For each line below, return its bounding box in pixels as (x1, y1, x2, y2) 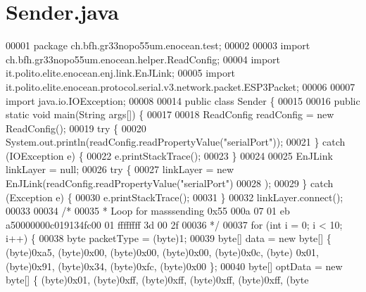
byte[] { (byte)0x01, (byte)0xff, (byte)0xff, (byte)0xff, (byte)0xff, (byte (6, 272, 309, 287)
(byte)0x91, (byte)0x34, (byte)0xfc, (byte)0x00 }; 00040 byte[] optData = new (6, 258, 343, 273)
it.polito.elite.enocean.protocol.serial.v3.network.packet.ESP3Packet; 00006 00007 (6, 79, 355, 94)
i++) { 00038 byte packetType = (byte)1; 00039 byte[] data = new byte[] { (6, 231, 332, 246)
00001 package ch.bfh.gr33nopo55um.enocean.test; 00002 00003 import (6, 38, 310, 53)
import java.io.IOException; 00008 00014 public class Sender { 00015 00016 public (6, 93, 360, 108)
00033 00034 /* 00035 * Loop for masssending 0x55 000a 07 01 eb (6, 203, 290, 218)
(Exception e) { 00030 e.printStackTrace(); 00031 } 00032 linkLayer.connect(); (6, 189, 343, 204)
